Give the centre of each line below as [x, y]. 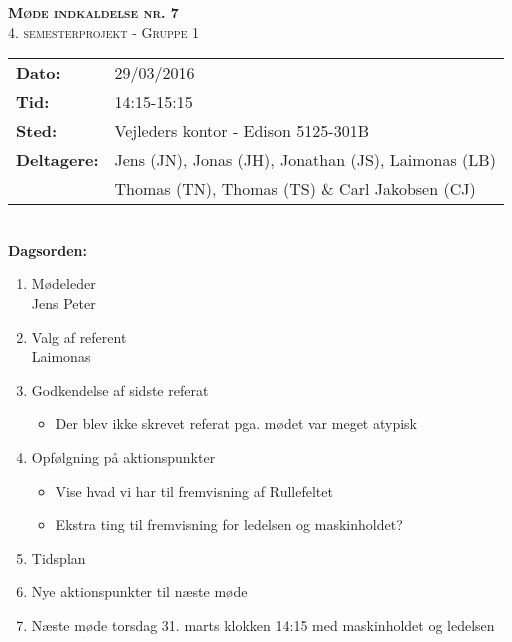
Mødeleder [63, 283]
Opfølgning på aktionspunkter [123, 456]
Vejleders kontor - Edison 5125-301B [241, 131]
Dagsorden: [48, 249]
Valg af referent [79, 336]
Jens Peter [63, 302]
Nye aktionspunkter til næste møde [139, 591]
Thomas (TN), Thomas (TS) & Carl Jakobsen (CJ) [295, 189]
